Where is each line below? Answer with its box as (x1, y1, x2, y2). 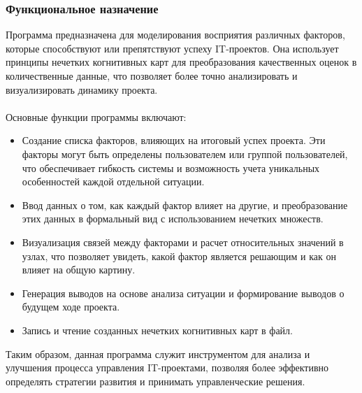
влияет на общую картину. (22, 262, 136, 277)
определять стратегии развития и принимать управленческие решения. (6, 373, 305, 388)
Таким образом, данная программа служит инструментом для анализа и (6, 346, 310, 361)
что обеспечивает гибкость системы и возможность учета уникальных (22, 160, 320, 175)
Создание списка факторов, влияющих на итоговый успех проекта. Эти (22, 133, 326, 148)
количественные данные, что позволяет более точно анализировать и (6, 69, 298, 83)
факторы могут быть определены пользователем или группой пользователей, (22, 146, 348, 161)
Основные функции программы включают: (6, 109, 187, 124)
